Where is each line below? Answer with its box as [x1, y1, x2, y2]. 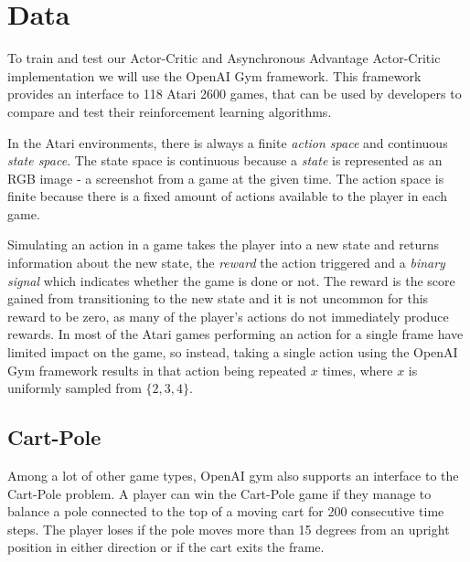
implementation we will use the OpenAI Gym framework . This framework [7, 66, 422, 85]
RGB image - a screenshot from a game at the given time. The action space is [7, 168, 444, 187]
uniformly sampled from [7, 378, 142, 398]
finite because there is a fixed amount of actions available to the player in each [7, 186, 447, 206]
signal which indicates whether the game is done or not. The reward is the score [7, 270, 455, 290]
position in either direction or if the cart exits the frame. [7, 537, 325, 557]
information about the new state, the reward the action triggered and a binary [7, 253, 445, 272]
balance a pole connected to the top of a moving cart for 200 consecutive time [7, 502, 444, 521]
